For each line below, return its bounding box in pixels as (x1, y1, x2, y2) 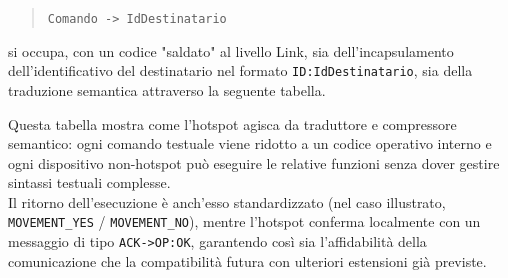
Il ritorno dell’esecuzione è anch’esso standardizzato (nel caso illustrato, (8, 191, 446, 212)
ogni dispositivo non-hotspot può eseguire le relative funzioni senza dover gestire (8, 152, 500, 173)
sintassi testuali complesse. (8, 172, 171, 193)
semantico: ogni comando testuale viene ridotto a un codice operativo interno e (8, 133, 492, 154)
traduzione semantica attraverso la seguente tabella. (8, 79, 326, 100)
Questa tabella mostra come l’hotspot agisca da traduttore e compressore (8, 113, 457, 134)
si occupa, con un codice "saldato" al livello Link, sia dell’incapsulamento (8, 40, 454, 61)
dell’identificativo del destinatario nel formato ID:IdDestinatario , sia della (8, 60, 473, 81)
